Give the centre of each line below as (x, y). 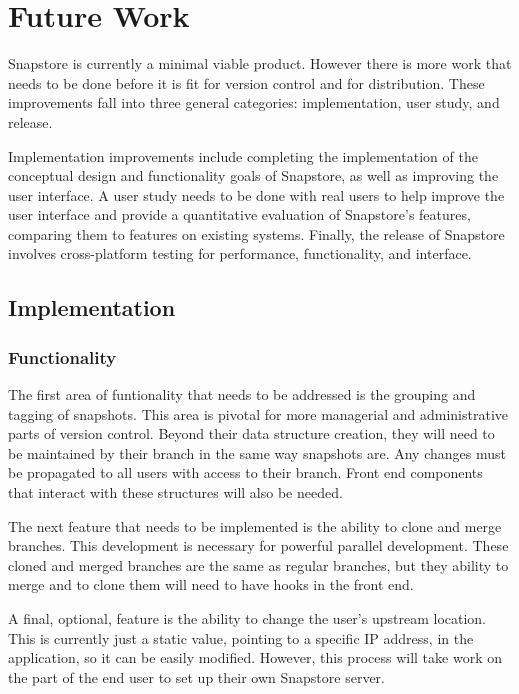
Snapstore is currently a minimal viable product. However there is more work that (260, 63)
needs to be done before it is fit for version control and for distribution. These (246, 82)
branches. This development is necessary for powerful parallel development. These (258, 545)
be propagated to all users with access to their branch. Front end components (245, 472)
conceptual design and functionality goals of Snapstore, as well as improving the (253, 175)
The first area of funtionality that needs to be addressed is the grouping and (242, 394)
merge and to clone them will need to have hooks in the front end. (211, 584)
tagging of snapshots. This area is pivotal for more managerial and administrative (258, 413)
